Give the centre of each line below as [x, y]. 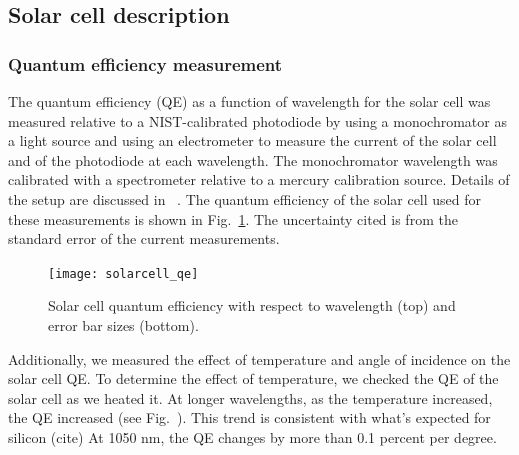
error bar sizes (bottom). [123, 325]
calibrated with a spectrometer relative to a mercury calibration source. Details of [259, 179]
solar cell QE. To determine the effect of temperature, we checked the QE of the [253, 378]
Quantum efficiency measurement [145, 63]
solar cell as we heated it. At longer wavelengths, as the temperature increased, [250, 397]
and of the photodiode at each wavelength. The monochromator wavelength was [253, 159]
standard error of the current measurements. [144, 238]
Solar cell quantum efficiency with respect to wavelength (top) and [252, 305]
